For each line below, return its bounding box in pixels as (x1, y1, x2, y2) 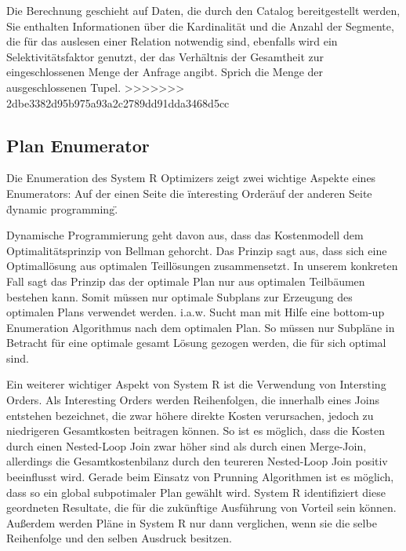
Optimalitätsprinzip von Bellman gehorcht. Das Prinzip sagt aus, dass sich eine (6, 242, 387, 258)
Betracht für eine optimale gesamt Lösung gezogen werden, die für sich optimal (6, 334, 386, 351)
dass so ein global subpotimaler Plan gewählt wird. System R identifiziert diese (6, 483, 386, 500)
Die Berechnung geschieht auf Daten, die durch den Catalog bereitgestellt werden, (6, 2, 401, 18)
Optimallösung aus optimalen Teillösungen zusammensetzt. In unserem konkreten (6, 257, 398, 274)
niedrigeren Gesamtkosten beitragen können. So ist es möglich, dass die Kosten (6, 422, 385, 439)
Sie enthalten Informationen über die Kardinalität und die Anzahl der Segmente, (6, 17, 394, 34)
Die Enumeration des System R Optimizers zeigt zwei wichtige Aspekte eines (6, 170, 376, 186)
